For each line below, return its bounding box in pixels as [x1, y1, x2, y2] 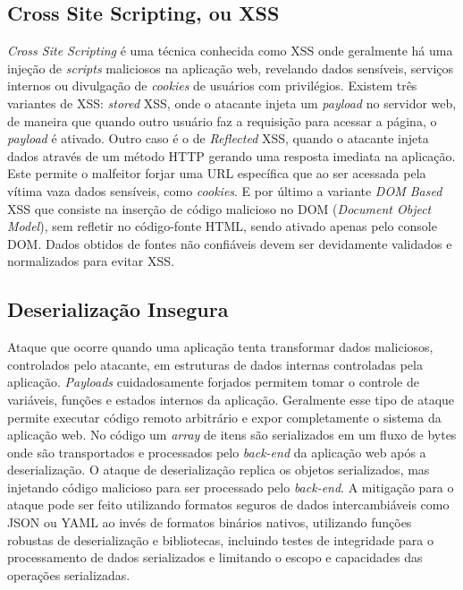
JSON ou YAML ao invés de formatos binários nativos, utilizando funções [7, 513, 412, 532]
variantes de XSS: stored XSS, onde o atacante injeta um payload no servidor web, [7, 93, 457, 112]
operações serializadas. [7, 565, 130, 584]
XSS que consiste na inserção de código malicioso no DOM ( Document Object [7, 199, 432, 218]
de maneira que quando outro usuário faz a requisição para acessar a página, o [7, 111, 437, 130]
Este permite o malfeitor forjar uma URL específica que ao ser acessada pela [7, 164, 426, 183]
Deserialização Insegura [7, 295, 229, 323]
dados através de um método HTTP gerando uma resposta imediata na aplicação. [7, 146, 456, 165]
